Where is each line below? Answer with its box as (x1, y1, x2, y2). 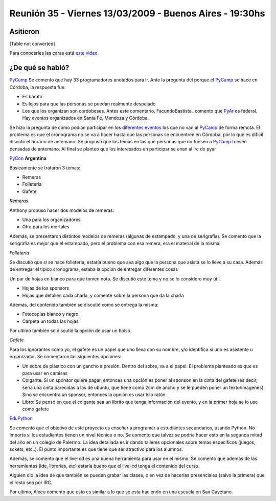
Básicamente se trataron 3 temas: (9, 164, 81, 171)
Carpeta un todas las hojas (22, 318, 79, 324)
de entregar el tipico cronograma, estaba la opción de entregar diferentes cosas (9, 266, 178, 272)
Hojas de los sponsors (22, 285, 70, 291)
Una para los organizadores (22, 216, 81, 223)
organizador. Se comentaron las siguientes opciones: (9, 354, 122, 360)
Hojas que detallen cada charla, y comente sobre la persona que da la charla (22, 292, 184, 298)
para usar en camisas (22, 370, 68, 376)
